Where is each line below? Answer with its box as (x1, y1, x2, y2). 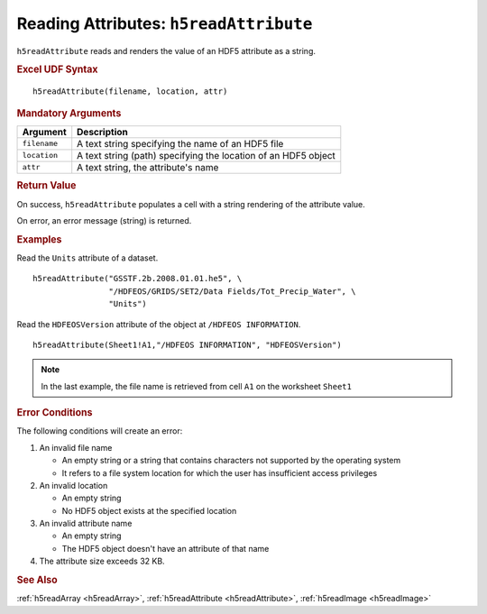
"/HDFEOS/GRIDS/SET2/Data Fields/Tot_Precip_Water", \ (108, 286, 356, 297)
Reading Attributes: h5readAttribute (16, 14, 313, 33)
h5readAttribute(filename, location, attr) (32, 87, 228, 96)
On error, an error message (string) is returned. (16, 215, 192, 225)
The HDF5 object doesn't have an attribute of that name (61, 543, 270, 554)
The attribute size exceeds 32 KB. (39, 555, 166, 567)
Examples (16, 233, 62, 245)
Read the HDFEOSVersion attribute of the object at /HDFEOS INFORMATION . (16, 318, 301, 329)
